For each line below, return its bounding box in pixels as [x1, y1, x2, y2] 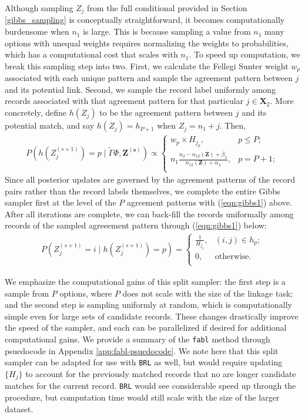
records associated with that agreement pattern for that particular [5, 95, 244, 107]
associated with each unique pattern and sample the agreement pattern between [5, 72, 293, 84]
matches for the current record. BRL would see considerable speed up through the [5, 379, 296, 392]
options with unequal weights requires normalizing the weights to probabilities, [5, 36, 289, 49]
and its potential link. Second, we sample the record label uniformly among [5, 83, 276, 95]
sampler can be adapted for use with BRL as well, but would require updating [5, 356, 283, 368]
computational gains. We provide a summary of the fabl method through [5, 332, 270, 345]
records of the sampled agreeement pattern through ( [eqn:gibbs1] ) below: [5, 219, 267, 231]
